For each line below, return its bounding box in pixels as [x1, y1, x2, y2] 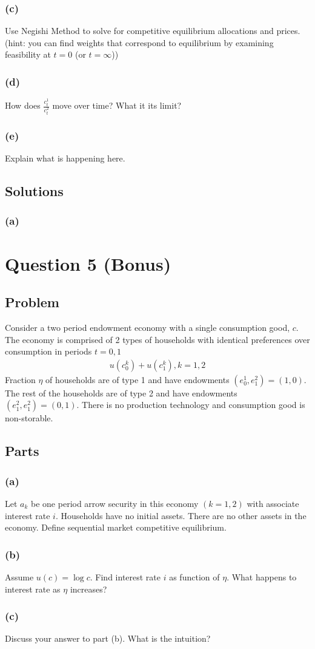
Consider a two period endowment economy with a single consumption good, [5, 321, 290, 333]
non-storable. [5, 412, 53, 424]
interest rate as [5, 582, 61, 595]
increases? [70, 582, 107, 595]
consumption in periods [5, 345, 92, 358]
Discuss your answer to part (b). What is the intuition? [5, 632, 211, 645]
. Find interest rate [90, 570, 161, 583]
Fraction [5, 373, 36, 386]
